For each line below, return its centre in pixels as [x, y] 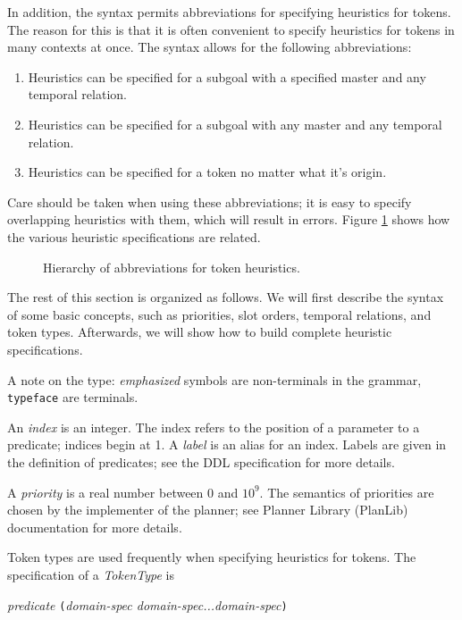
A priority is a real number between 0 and [123, 492]
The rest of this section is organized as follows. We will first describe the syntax [226, 297]
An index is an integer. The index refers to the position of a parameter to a [214, 427]
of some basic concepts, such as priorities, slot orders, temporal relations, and [219, 314]
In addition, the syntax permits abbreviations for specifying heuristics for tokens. [229, 12]
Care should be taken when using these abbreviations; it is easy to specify [210, 201]
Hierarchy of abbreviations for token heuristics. [172, 267]
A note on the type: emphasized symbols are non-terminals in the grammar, [214, 379]
